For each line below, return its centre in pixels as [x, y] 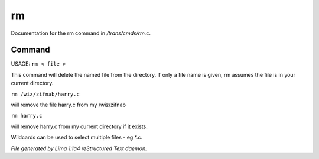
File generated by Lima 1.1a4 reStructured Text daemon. [79, 148]
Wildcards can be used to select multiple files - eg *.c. [77, 137]
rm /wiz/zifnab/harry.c [45, 94]
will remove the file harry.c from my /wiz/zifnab [69, 105]
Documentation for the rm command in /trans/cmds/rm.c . [81, 33]
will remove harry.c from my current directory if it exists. [79, 126]
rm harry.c [27, 116]
